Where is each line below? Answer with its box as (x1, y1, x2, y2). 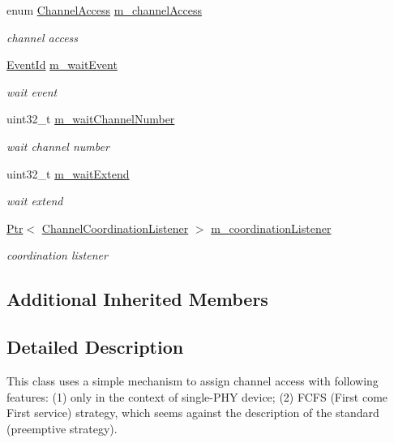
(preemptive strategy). (6, 419, 118, 437)
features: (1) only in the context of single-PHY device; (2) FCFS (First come (6, 388, 388, 405)
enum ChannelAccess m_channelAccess (6, 2, 202, 18)
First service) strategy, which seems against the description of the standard (6, 404, 379, 421)
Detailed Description (6, 334, 184, 359)
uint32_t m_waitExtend (6, 165, 130, 182)
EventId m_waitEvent (6, 56, 118, 73)
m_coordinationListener (211, 219, 332, 236)
